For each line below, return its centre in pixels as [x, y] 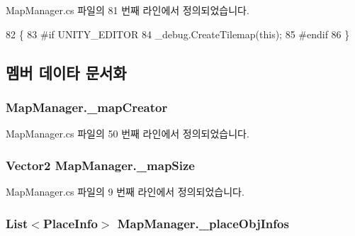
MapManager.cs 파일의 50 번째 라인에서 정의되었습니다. [128, 134]
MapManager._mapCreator [87, 107]
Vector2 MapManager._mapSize [100, 165]
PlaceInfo [70, 223]
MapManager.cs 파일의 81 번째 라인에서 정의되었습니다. [128, 10]
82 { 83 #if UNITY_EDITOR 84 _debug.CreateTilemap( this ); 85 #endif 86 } [178, 34]
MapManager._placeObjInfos [203, 223]
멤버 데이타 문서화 [66, 72]
